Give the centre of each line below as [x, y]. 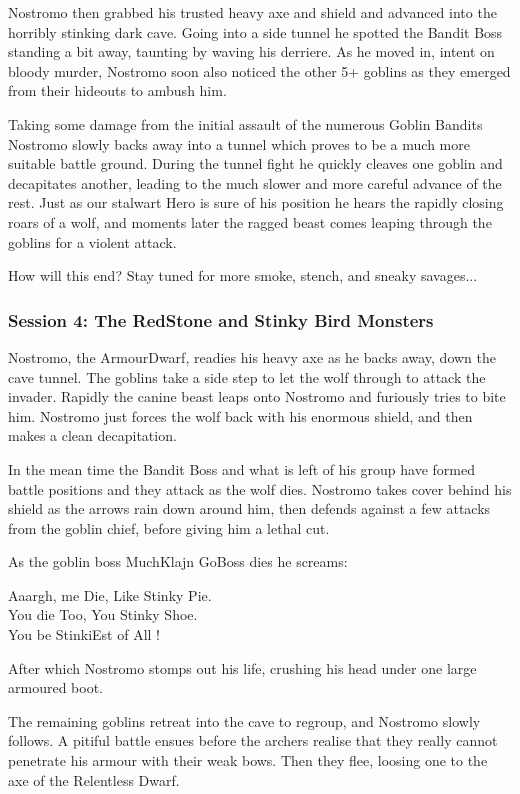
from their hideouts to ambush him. [117, 90]
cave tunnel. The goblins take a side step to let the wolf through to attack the [247, 376]
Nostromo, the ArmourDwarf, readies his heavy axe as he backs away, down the [252, 356]
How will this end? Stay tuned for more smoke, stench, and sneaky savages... [243, 275]
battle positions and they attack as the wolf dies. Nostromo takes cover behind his [260, 488]
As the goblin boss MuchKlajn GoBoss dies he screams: [178, 561]
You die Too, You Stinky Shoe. [103, 614]
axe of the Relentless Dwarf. [94, 779]
